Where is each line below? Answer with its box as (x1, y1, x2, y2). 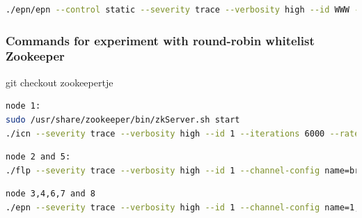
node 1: (6, 101, 41, 111)
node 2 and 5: (6, 152, 71, 162)
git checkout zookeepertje (6, 75, 113, 89)
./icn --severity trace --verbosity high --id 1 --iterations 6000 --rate (6, 128, 360, 139)
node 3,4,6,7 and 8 (6, 189, 95, 199)
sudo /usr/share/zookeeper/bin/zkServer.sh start (6, 114, 240, 125)
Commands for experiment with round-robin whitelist (6, 31, 315, 49)
